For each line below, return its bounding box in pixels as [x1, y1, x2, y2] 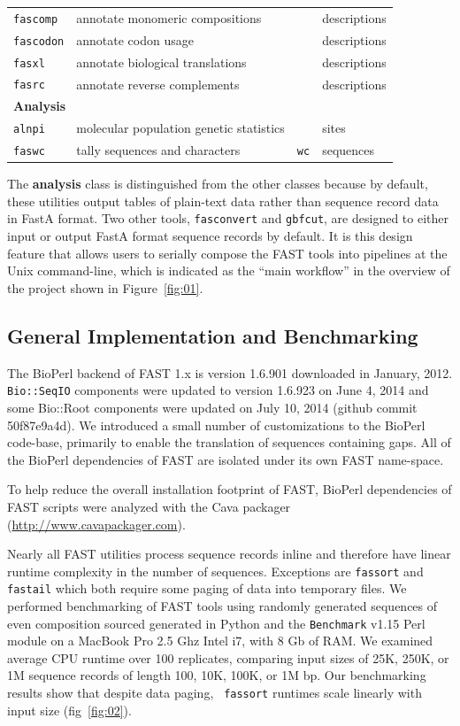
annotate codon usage [76, 30, 194, 49]
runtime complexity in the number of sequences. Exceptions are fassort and [7, 561, 424, 580]
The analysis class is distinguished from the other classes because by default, [7, 174, 428, 193]
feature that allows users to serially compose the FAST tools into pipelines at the [7, 243, 448, 262]
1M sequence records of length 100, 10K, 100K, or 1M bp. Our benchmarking [7, 666, 426, 684]
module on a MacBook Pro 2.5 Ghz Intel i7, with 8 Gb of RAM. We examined [7, 631, 433, 650]
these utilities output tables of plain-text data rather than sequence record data [7, 191, 439, 210]
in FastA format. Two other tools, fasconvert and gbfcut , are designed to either [7, 209, 448, 228]
